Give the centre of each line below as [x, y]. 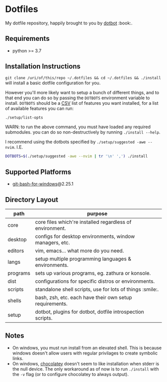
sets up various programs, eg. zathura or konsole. [93, 273]
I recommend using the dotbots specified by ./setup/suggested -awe [76, 142]
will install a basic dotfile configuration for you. [53, 83]
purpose [97, 213]
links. [18, 358]
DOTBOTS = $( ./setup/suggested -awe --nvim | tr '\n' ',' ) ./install [77, 156]
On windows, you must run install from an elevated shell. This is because [87, 348]
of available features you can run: [40, 108]
